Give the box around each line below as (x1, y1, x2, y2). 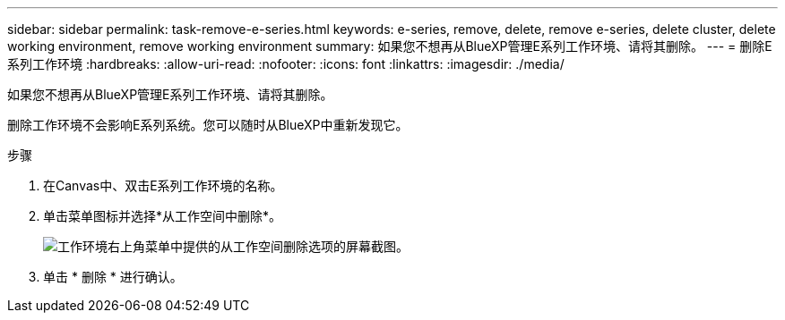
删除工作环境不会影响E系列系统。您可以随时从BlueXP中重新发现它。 (7, 117, 409, 132)
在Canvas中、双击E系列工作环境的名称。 (43, 178, 283, 193)
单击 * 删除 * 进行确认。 (43, 269, 183, 284)
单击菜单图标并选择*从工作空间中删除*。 (43, 208, 282, 223)
